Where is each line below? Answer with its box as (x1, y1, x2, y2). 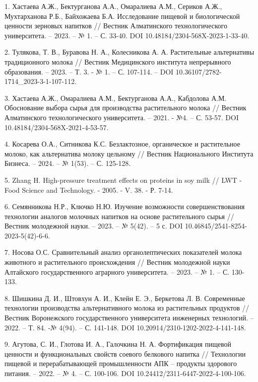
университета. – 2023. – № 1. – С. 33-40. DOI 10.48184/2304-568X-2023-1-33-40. (4, 30, 250, 40)
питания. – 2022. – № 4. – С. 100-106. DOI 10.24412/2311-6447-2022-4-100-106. (4, 368, 246, 378)
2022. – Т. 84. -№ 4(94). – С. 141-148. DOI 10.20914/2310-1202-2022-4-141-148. (4, 322, 246, 332)
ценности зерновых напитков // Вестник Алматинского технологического (4, 20, 227, 31)
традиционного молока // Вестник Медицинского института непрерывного (4, 56, 231, 67)
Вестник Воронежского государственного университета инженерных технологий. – (4, 312, 254, 323)
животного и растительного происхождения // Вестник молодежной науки (4, 257, 230, 267)
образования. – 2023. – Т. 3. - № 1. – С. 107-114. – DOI (4, 66, 174, 76)
